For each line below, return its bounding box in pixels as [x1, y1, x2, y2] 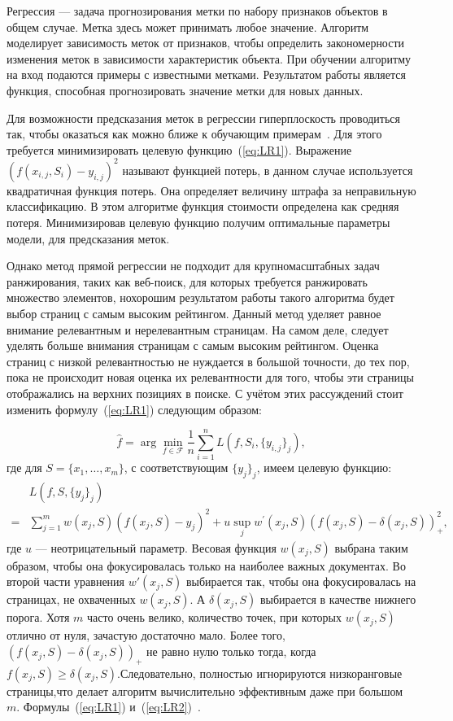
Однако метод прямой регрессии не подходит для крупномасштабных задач [7, 257, 380, 274]
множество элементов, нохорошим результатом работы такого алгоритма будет [7, 289, 394, 306]
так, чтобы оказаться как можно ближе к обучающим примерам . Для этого [7, 125, 382, 142]
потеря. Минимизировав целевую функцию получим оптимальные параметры [7, 214, 390, 231]
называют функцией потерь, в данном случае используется [122, 161, 413, 178]
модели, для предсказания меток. [7, 229, 170, 247]
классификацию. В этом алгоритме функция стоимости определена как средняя [7, 198, 399, 215]
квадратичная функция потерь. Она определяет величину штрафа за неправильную [7, 181, 416, 199]
